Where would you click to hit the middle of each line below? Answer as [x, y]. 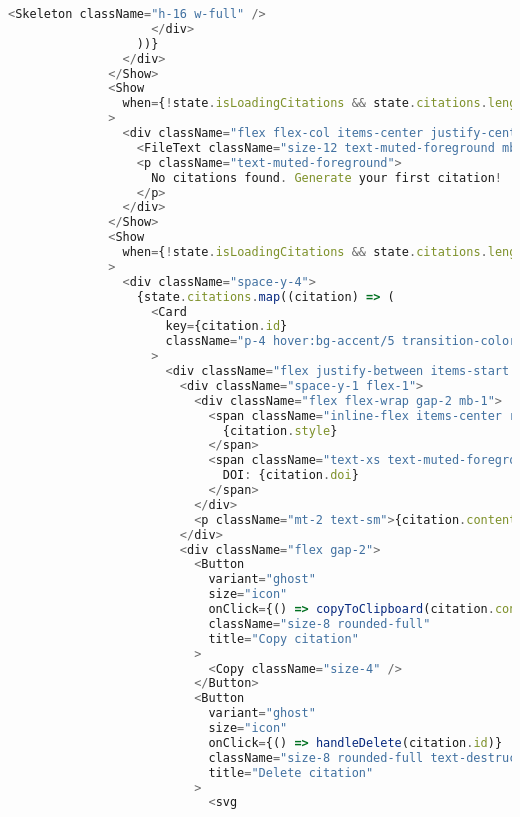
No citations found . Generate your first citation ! [327, 177]
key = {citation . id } [226, 326]
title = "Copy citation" [283, 638]
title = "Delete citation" [291, 772]
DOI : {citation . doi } [290, 475]
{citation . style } [280, 430]
